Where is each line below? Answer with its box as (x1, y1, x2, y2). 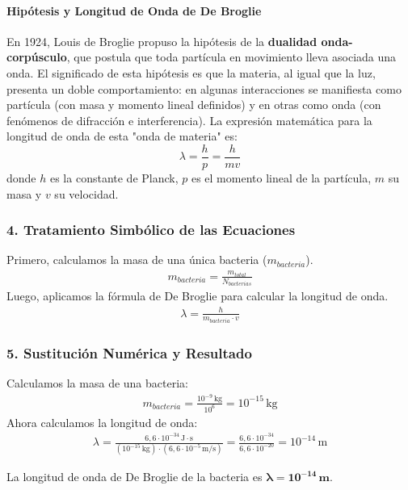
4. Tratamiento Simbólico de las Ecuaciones (6, 220, 296, 240)
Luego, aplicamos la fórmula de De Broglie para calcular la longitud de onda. (6, 287, 389, 304)
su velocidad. (54, 185, 119, 202)
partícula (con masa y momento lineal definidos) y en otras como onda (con (6, 96, 381, 113)
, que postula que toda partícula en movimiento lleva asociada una (66, 48, 397, 65)
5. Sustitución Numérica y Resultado (6, 343, 252, 362)
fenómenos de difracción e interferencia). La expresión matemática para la (6, 111, 372, 128)
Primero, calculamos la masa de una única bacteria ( (6, 251, 267, 268)
